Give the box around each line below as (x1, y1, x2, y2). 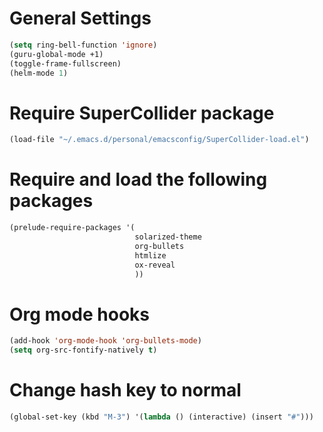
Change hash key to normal (9, 379, 242, 402)
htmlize (134, 250, 167, 261)
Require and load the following (9, 168, 268, 191)
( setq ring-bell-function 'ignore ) (9, 40, 158, 50)
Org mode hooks (9, 303, 150, 326)
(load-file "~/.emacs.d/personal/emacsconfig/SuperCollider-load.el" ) (9, 135, 310, 145)
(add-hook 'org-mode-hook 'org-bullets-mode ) (9, 336, 202, 346)
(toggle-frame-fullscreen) (9, 58, 122, 69)
